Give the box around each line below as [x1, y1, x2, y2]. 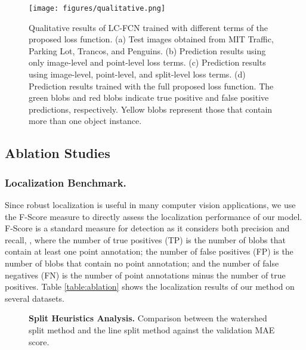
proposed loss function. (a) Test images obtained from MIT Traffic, [29, 33, 274, 45]
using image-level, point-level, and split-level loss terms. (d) [29, 68, 246, 80]
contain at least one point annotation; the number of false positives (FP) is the [5, 245, 293, 258]
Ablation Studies [5, 144, 110, 162]
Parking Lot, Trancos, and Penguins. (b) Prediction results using [29, 44, 266, 57]
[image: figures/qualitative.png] [29, 4, 166, 13]
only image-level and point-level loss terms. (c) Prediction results [29, 56, 266, 69]
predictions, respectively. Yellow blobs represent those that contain [29, 103, 273, 115]
